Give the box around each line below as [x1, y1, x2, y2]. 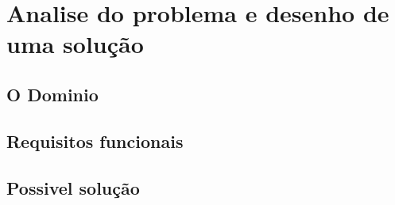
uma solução [6, 28, 144, 60]
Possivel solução [6, 175, 140, 199]
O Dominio [6, 82, 99, 106]
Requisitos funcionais [6, 128, 184, 153]
